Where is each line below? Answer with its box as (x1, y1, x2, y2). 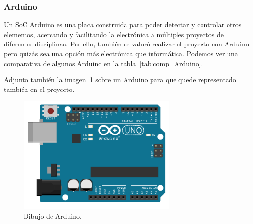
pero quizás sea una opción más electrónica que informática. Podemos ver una (4, 48, 238, 58)
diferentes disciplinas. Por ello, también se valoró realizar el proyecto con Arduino (4, 39, 249, 49)
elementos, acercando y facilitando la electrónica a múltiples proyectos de (4, 29, 224, 39)
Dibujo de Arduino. (24, 211, 82, 221)
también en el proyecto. (4, 84, 75, 94)
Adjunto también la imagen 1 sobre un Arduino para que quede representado (4, 74, 236, 85)
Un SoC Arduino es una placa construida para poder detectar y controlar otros (4, 20, 242, 30)
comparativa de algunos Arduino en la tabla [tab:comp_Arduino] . (4, 58, 203, 68)
